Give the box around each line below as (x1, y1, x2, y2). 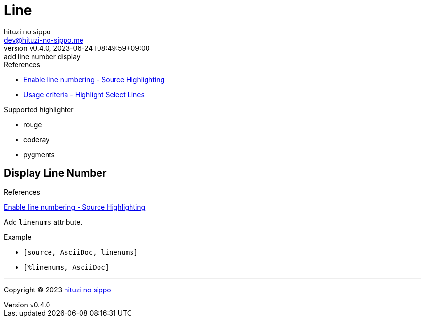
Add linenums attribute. (4, 217, 82, 226)
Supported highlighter (4, 105, 74, 114)
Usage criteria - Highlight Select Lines (23, 90, 145, 99)
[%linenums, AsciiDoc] (23, 263, 110, 271)
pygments (23, 150, 55, 159)
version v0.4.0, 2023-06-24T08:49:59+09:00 (4, 44, 150, 52)
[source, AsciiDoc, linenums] (23, 248, 138, 256)
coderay (23, 135, 49, 144)
